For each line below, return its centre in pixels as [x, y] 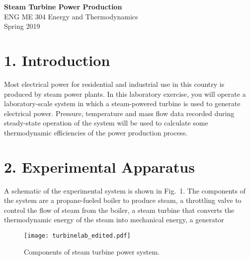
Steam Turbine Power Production [63, 6]
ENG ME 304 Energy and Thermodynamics [71, 16]
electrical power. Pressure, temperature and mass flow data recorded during [119, 113]
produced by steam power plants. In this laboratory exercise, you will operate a [125, 94]
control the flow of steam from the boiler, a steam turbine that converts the [119, 210]
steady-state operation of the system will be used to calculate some [106, 123]
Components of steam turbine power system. [92, 251]
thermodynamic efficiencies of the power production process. [96, 132]
